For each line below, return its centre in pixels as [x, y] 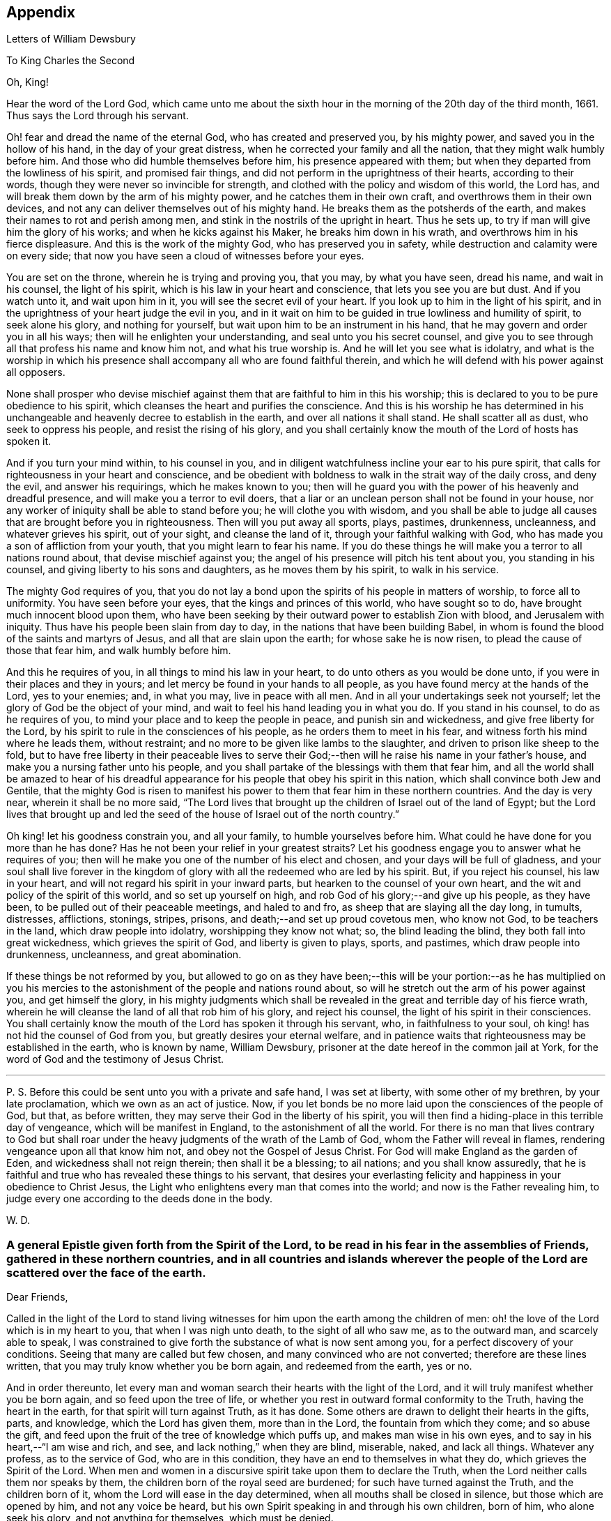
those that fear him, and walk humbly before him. [119, 651]
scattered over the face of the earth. [106, 1272]
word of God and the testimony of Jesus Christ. [115, 1059]
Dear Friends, [37, 1297]
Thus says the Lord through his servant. [98, 116]
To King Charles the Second [71, 61]
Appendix [41, 12]
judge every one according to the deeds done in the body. [139, 1199]
